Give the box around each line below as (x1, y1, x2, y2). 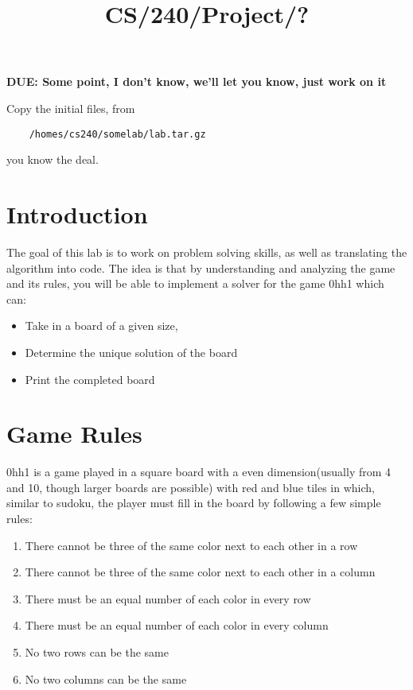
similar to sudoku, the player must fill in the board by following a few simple (6, 494, 381, 511)
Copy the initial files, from (6, 99, 135, 116)
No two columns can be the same (25, 670, 187, 687)
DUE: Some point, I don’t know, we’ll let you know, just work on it (6, 73, 387, 90)
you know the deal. (6, 151, 99, 168)
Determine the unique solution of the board (25, 343, 238, 360)
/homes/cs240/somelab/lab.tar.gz (29, 128, 206, 140)
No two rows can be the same (25, 643, 169, 660)
